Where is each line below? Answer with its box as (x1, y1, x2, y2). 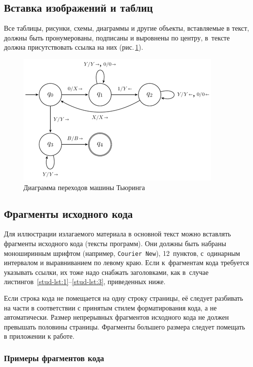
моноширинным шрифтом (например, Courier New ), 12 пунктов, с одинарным (4, 248, 240, 258)
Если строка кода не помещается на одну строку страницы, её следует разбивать (4, 293, 243, 303)
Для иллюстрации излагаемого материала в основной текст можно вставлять (4, 229, 231, 239)
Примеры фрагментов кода (4, 351, 104, 364)
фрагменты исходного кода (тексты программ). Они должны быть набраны (4, 238, 226, 248)
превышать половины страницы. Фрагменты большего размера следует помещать (4, 321, 245, 331)
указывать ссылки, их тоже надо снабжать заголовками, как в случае (4, 267, 209, 277)
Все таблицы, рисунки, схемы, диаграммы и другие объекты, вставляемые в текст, (4, 23, 249, 33)
